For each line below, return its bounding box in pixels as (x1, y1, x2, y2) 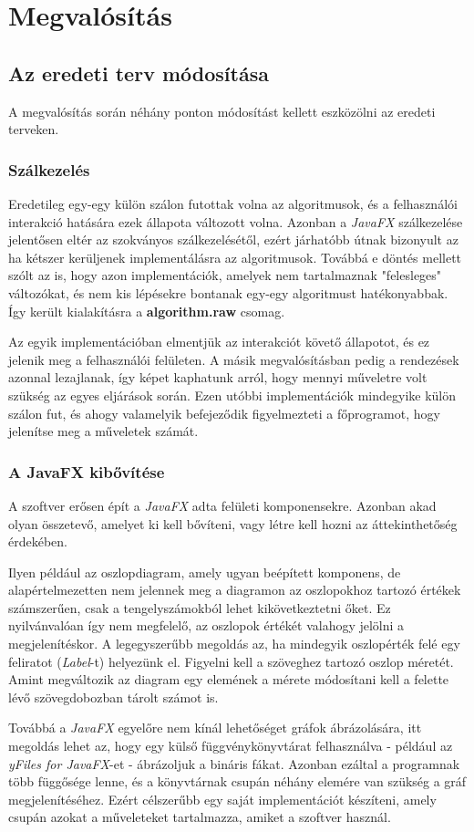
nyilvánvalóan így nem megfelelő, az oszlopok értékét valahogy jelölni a (8, 616, 405, 635)
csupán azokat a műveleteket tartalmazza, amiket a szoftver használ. (8, 807, 391, 827)
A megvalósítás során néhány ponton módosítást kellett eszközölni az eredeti (8, 101, 436, 120)
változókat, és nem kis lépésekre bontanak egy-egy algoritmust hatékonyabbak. (8, 283, 448, 302)
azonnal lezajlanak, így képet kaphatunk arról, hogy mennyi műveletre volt (8, 368, 428, 387)
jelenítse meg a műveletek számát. (8, 421, 199, 441)
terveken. (8, 120, 59, 139)
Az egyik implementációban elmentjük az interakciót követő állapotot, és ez (8, 332, 430, 351)
